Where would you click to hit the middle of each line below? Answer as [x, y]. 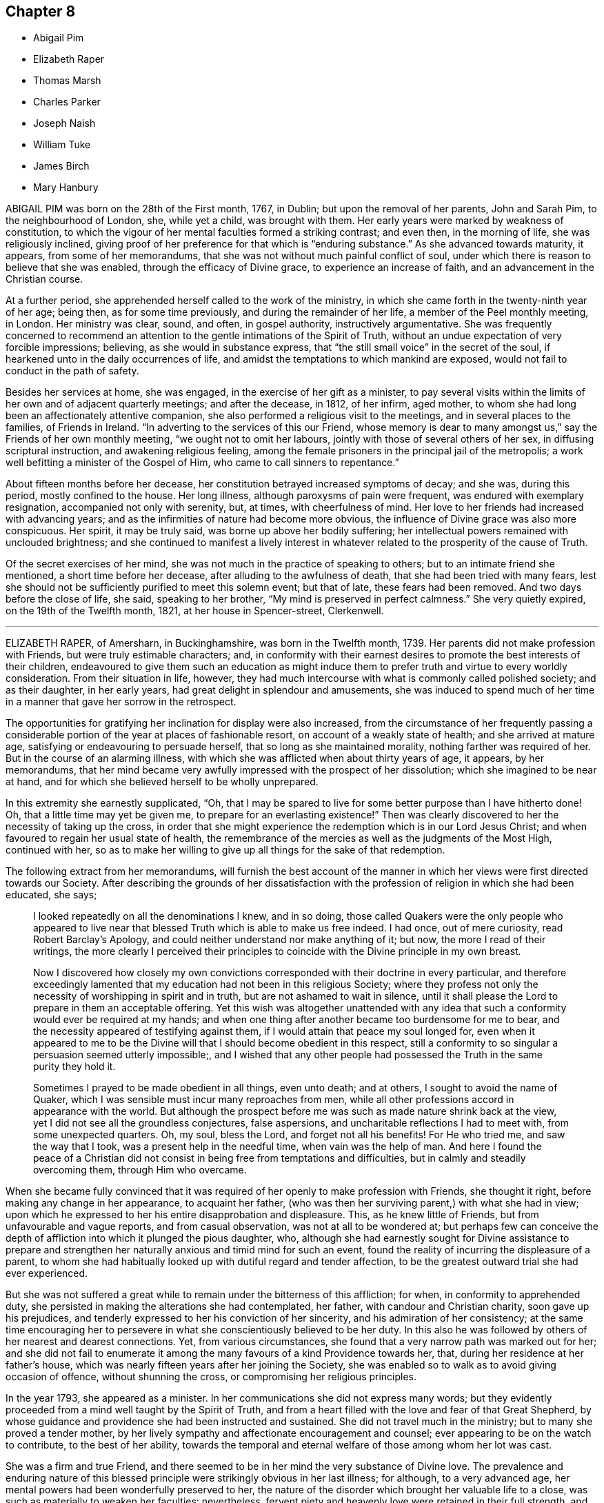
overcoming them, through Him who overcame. [140, 1170]
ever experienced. [47, 1273]
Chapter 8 [41, 11]
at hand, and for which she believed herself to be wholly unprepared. [162, 782]
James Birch [61, 166]
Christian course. [44, 279]
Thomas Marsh [67, 81]
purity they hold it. [74, 1067]
